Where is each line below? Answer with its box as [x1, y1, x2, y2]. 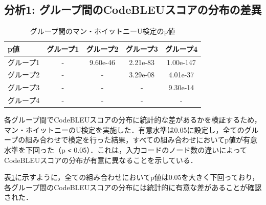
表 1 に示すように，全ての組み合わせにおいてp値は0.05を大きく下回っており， [4, 172, 259, 182]
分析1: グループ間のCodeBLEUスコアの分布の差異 [4, 2, 262, 17]
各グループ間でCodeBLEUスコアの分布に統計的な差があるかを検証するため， [4, 114, 261, 125]
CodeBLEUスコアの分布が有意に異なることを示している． [4, 154, 197, 165]
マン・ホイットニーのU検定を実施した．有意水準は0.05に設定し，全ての [4, 124, 245, 135]
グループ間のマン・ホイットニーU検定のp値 [30, 26, 175, 36]
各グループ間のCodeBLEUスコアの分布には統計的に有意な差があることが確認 [4, 181, 262, 192]
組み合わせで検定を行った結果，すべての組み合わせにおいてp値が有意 [25, 134, 257, 145]
